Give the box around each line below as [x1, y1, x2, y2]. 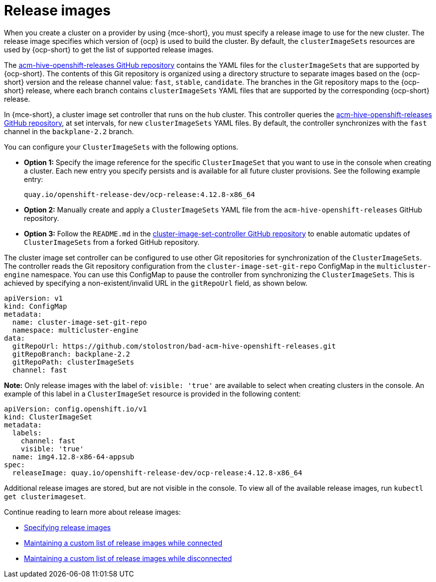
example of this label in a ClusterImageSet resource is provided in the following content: [4, 389, 301, 398]
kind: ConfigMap [4, 302, 67, 310]
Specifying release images [24, 523, 111, 532]
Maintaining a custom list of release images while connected [24, 538, 222, 547]
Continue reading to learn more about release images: [4, 507, 181, 516]
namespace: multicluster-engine [12, 326, 139, 334]
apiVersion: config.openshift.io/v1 [4, 404, 147, 413]
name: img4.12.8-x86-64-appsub [12, 452, 135, 461]
